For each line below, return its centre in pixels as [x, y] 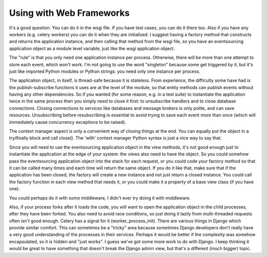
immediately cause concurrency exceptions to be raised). [68, 122]
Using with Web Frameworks [69, 13]
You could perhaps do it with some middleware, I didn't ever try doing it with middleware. [100, 198]
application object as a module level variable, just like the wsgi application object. [92, 48]
